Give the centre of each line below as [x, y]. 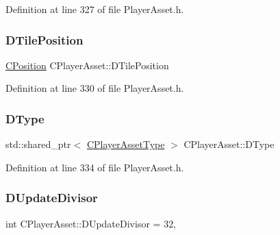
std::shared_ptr [38, 144]
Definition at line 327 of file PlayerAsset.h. [95, 9]
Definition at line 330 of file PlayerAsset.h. [95, 88]
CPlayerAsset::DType [229, 144]
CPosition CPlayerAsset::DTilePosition [87, 65]
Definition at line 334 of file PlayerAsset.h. [95, 167]
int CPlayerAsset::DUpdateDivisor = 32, [91, 223]
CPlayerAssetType [126, 144]
